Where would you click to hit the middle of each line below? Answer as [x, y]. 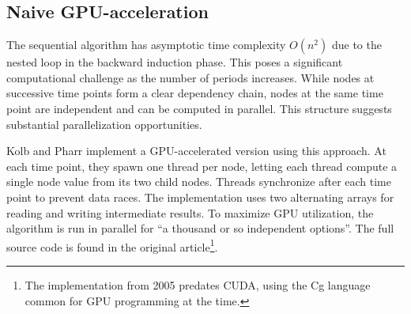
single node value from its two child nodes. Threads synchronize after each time [199, 182]
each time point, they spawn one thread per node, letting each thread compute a [202, 166]
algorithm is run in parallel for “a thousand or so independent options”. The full [200, 228]
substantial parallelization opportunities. [104, 124]
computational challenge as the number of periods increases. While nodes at [190, 77]
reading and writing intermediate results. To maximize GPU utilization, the [190, 212]
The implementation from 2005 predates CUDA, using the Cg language [198, 284]
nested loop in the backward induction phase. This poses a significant [175, 62]
